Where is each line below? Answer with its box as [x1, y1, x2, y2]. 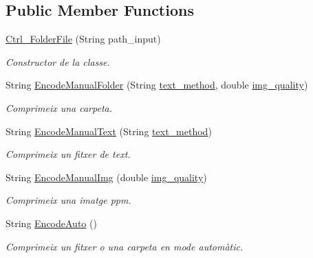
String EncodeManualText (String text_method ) [6, 124, 212, 138]
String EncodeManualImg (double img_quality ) [6, 169, 207, 184]
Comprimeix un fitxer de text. [6, 147, 131, 161]
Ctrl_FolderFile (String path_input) [6, 32, 161, 46]
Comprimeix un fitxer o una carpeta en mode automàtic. [6, 239, 244, 253]
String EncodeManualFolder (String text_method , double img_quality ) [6, 78, 308, 92]
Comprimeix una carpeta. [6, 100, 113, 115]
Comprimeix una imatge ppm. [6, 193, 131, 207]
